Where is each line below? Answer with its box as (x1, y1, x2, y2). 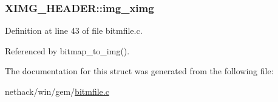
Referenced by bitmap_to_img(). (5, 44, 130, 57)
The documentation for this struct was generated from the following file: (5, 65, 274, 77)
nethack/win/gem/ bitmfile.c (5, 85, 109, 97)
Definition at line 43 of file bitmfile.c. (5, 24, 143, 37)
